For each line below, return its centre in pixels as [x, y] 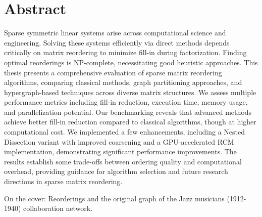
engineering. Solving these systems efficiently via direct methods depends [117, 42]
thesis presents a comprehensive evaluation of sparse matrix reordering [113, 72]
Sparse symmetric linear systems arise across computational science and [115, 33]
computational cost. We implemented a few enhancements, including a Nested [124, 132]
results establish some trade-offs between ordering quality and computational [123, 161]
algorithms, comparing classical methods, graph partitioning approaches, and [123, 82]
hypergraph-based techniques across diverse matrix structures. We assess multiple [130, 92]
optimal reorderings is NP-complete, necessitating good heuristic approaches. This [131, 62]
